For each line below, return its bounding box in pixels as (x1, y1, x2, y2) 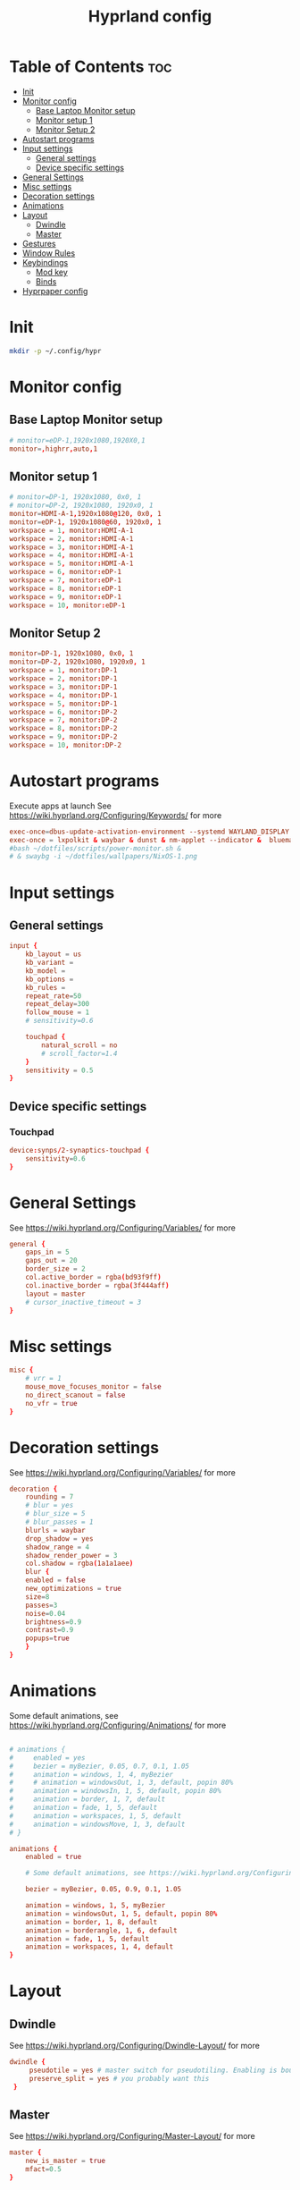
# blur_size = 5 (25, 1509, 87, 1518)
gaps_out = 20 (25, 1256, 78, 1265)
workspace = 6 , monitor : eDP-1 (9, 568, 122, 577)
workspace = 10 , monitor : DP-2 (9, 740, 122, 749)
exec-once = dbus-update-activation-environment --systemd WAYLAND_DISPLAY (9, 827, 290, 836)
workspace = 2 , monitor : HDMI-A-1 (9, 534, 134, 543)
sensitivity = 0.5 (25, 1066, 94, 1075)
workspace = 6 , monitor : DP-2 (9, 707, 118, 716)
